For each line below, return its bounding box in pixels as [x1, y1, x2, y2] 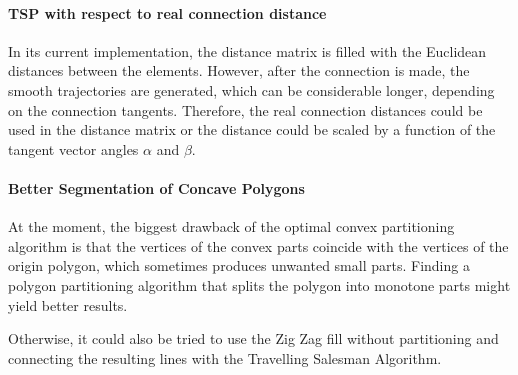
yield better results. [8, 294, 128, 315]
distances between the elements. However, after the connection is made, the [8, 60, 470, 81]
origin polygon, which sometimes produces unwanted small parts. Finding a [8, 255, 470, 276]
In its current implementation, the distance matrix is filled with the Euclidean [8, 40, 487, 61]
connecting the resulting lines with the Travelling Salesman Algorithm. [8, 347, 442, 368]
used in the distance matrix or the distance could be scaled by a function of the [8, 119, 496, 140]
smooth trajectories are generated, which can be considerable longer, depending [8, 79, 495, 100]
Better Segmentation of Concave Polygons [8, 177, 305, 198]
